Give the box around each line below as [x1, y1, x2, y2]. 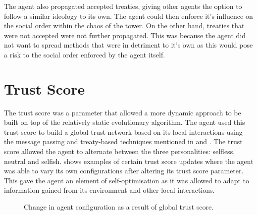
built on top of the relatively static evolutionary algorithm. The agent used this [4, 117, 245, 127]
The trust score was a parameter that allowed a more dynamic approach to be [4, 107, 241, 117]
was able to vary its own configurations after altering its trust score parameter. [4, 165, 244, 176]
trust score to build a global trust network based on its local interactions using [4, 126, 243, 137]
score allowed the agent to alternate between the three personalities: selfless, [4, 146, 235, 157]
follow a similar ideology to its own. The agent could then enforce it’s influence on [4, 10, 253, 21]
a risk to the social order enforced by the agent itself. [4, 49, 165, 59]
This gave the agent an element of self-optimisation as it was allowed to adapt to [4, 175, 249, 185]
